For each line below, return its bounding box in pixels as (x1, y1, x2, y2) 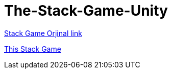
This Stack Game (4, 44, 61, 53)
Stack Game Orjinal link (4, 28, 82, 38)
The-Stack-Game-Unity (4, 2, 168, 19)
